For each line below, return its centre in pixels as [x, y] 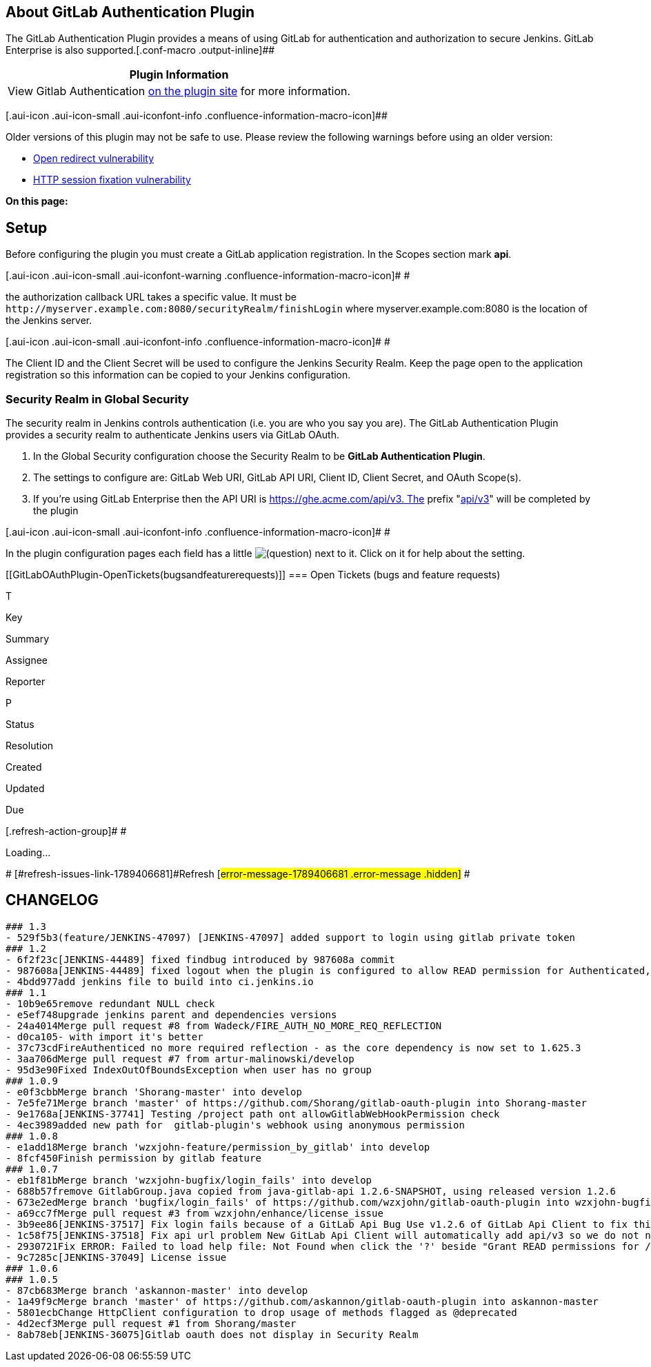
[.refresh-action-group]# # [66, 831]
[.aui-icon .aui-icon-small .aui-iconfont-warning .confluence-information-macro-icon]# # [208, 276]
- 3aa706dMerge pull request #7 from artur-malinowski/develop [180, 1059]
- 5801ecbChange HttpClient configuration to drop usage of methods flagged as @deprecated [261, 1312]
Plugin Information [179, 75]
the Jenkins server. [49, 321]
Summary [28, 639]
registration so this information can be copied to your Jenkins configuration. [178, 375]
